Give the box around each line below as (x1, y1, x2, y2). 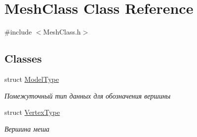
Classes (4, 51, 42, 66)
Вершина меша (4, 123, 50, 134)
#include (4, 27, 32, 37)
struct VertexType (4, 107, 60, 117)
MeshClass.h (43, 27, 81, 37)
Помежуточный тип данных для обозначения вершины (4, 90, 171, 101)
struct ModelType (4, 73, 59, 84)
